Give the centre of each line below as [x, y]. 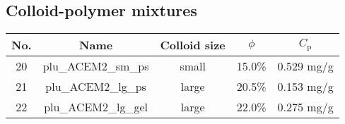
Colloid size [193, 45]
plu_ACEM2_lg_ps [96, 87]
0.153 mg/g [305, 87]
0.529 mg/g [305, 66]
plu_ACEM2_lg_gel [96, 107]
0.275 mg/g [305, 107]
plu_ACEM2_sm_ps [96, 66]
